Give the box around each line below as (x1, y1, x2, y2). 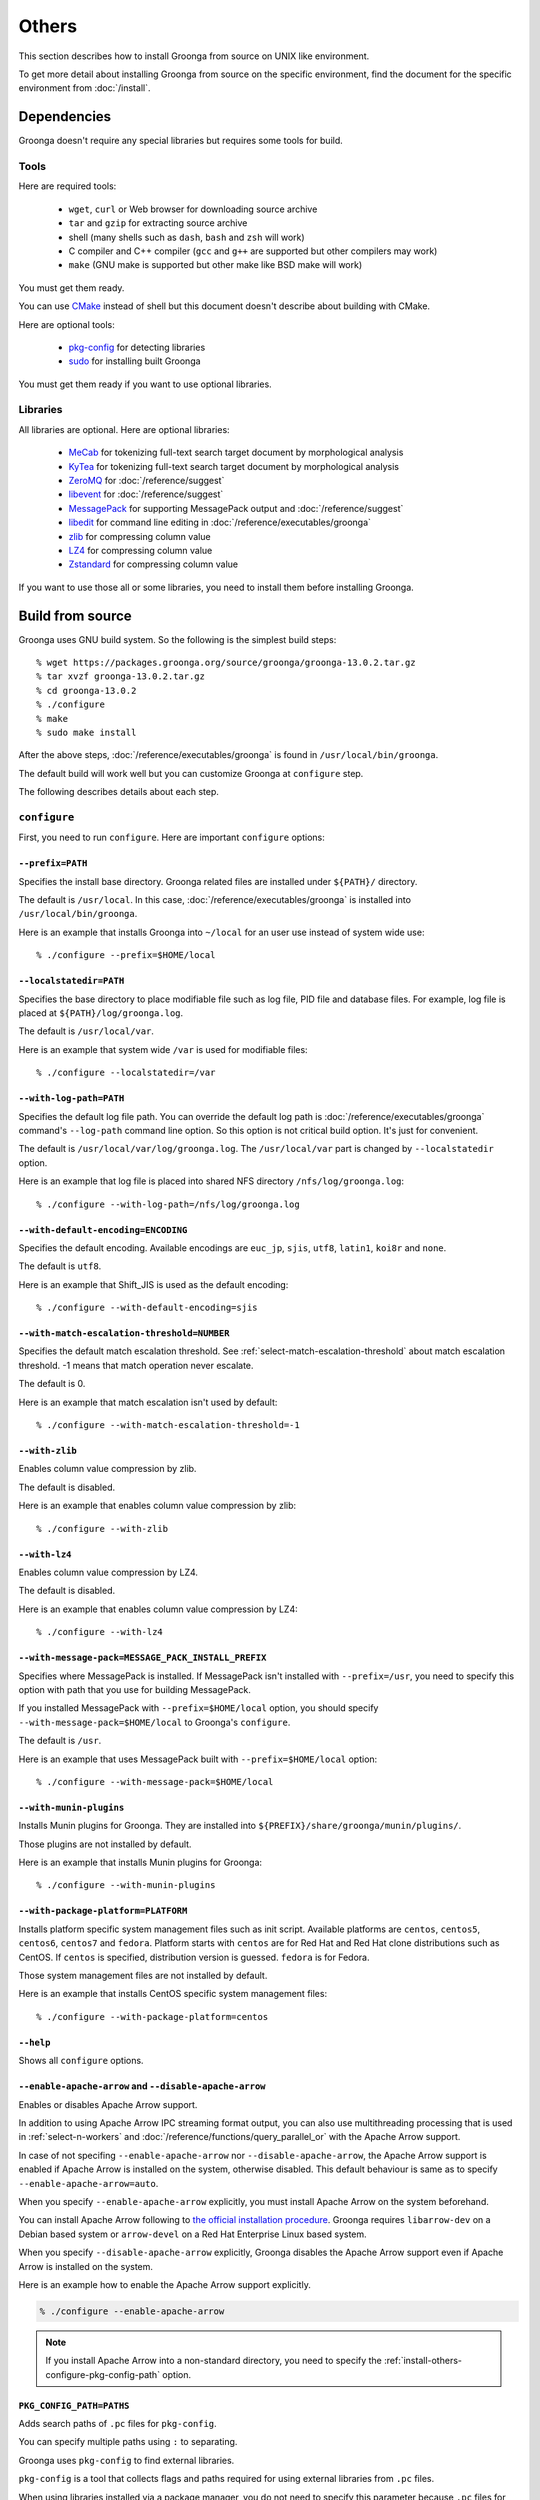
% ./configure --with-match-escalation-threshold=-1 (36, 1420, 300, 1431)
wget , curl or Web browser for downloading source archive (68, 203, 318, 215)
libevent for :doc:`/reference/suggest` (68, 488, 224, 500)
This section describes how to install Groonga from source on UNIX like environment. (18, 50, 370, 62)
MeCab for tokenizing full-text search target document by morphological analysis (68, 446, 404, 459)
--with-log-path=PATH (18, 1093, 125, 1104)
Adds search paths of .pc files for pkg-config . (18, 2418, 217, 2430)
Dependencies (18, 108, 112, 125)
